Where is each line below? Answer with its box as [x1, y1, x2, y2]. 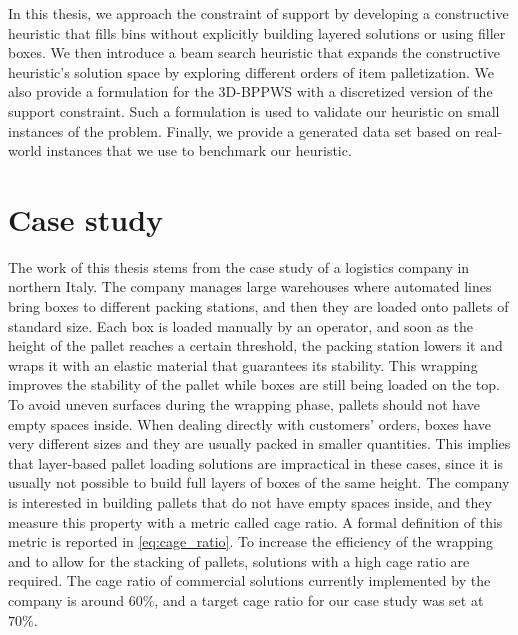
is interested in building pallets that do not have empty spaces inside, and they [8, 492, 492, 512]
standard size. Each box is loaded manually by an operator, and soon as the [8, 315, 474, 336]
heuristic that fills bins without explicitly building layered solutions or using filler [8, 22, 506, 43]
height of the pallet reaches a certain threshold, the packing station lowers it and [8, 335, 503, 356]
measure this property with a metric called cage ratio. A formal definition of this [8, 511, 503, 532]
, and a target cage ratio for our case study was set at [154, 589, 484, 610]
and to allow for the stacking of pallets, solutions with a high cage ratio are [8, 550, 470, 571]
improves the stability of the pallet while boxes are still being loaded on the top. [8, 374, 500, 395]
